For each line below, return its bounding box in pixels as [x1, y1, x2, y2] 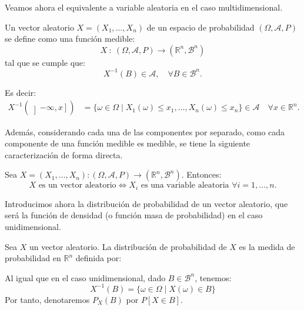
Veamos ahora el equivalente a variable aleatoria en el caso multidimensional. [5, 1, 283, 13]
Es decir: [5, 86, 36, 98]
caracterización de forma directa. [5, 148, 123, 161]
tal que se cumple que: [5, 56, 85, 68]
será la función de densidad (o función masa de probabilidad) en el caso [5, 209, 263, 221]
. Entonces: [181, 168, 222, 181]
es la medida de [239, 240, 295, 252]
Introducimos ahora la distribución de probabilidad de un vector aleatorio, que [5, 197, 288, 209]
